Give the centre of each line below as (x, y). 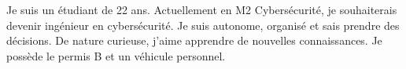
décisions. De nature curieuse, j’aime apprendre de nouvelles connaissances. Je (194, 40)
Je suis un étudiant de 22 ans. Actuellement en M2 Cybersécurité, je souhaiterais (202, 9)
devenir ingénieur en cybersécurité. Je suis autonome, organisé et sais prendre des (203, 25)
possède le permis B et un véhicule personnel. (116, 55)
